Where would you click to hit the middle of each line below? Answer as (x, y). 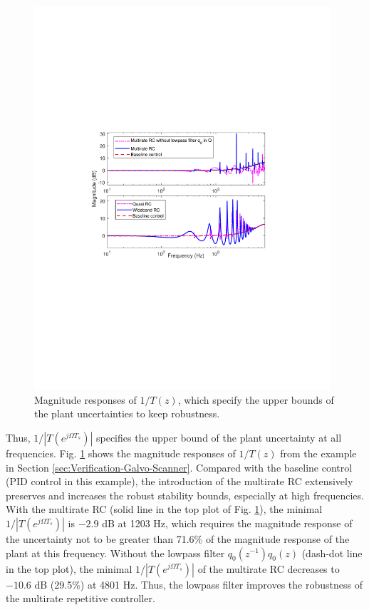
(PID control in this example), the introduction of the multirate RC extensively (180, 481)
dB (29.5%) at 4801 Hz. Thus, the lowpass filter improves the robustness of (198, 584)
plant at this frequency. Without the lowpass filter (115, 553)
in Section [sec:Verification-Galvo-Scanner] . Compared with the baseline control (179, 467)
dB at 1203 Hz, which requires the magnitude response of (227, 523)
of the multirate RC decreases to (269, 568)
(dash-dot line (332, 553)
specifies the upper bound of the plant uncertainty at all (219, 437)
